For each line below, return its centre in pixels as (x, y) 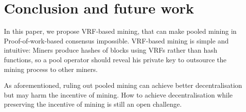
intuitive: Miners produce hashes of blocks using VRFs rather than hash (111, 50)
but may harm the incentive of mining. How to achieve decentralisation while (118, 94)
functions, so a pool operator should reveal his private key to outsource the (115, 59)
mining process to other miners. (51, 69)
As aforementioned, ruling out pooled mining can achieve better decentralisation (123, 85)
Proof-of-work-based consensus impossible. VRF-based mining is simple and (116, 40)
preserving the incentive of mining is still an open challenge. (93, 104)
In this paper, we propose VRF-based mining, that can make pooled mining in (120, 31)
